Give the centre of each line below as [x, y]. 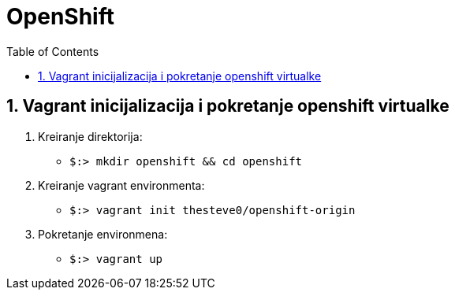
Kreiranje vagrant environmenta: [121, 185]
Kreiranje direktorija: [90, 136]
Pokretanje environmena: [103, 234]
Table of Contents [53, 51]
